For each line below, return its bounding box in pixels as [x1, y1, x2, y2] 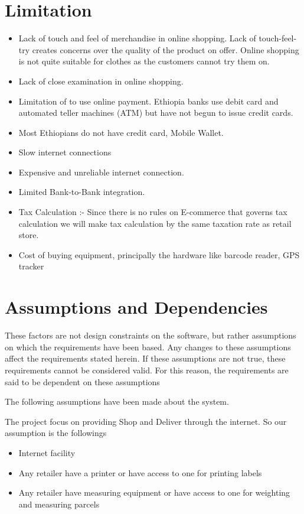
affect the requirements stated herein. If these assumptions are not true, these [5, 352, 286, 365]
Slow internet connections [18, 146, 112, 158]
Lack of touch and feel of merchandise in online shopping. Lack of [18, 32, 256, 44]
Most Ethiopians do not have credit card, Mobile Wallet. [18, 126, 224, 138]
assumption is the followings [5, 427, 107, 439]
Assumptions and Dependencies [5, 295, 268, 319]
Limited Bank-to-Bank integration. [18, 186, 145, 198]
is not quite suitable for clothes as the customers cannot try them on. [18, 55, 270, 67]
